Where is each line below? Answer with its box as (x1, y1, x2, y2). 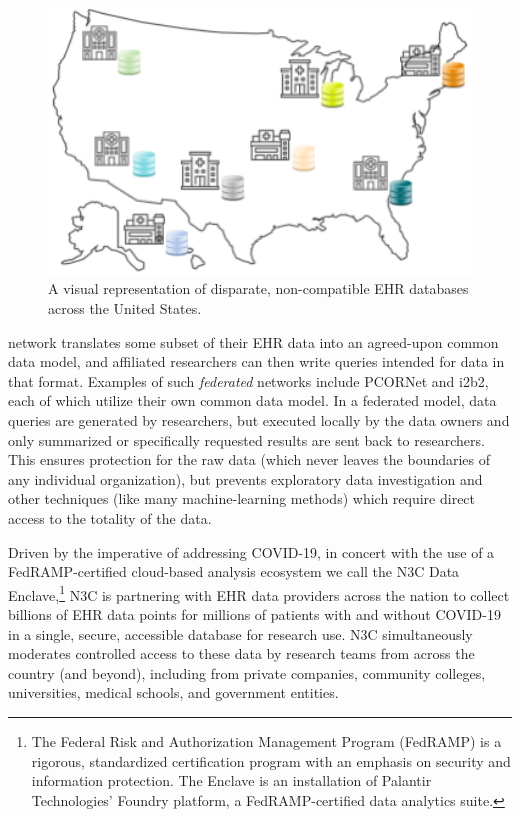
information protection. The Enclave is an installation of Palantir (31, 770, 432, 791)
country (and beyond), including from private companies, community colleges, (8, 662, 486, 683)
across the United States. (48, 298, 202, 318)
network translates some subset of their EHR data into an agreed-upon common (8, 331, 499, 352)
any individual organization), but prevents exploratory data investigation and (8, 468, 483, 489)
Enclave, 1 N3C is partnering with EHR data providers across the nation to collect (8, 581, 510, 605)
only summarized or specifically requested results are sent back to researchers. (8, 429, 485, 450)
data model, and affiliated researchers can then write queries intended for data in (8, 351, 505, 372)
